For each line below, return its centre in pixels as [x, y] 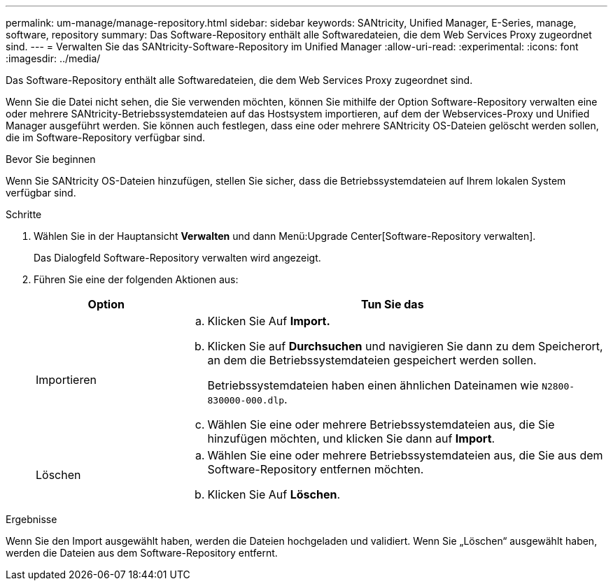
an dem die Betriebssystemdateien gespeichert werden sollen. [372, 360]
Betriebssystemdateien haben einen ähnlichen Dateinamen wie [373, 385]
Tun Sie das [392, 304]
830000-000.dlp [246, 400]
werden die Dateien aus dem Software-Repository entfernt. [142, 553]
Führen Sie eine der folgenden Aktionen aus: [136, 279]
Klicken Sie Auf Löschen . [274, 494]
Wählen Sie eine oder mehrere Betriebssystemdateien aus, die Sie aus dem [405, 455]
